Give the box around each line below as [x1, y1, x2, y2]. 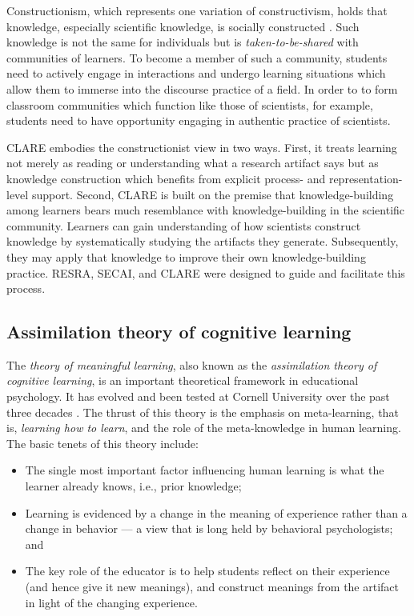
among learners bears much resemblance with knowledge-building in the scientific [6, 202, 405, 218]
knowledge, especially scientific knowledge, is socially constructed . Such [6, 18, 360, 34]
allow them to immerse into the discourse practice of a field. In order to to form [6, 80, 398, 97]
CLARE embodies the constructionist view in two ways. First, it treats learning [6, 138, 397, 155]
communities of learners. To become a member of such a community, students [6, 49, 388, 66]
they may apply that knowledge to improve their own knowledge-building [6, 248, 366, 265]
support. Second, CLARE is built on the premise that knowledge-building [31, 186, 394, 202]
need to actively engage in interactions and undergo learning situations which [6, 65, 386, 82]
